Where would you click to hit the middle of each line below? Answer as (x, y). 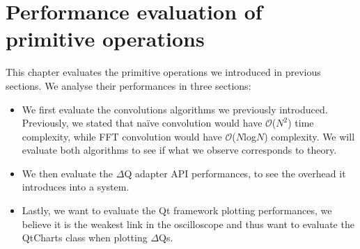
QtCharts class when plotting (85, 238)
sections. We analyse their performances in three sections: (128, 85)
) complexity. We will (310, 136)
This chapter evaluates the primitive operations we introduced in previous (163, 72)
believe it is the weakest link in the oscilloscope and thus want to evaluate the (188, 224)
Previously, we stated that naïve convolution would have (142, 123)
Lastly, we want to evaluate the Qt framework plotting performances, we (177, 210)
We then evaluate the (68, 173)
